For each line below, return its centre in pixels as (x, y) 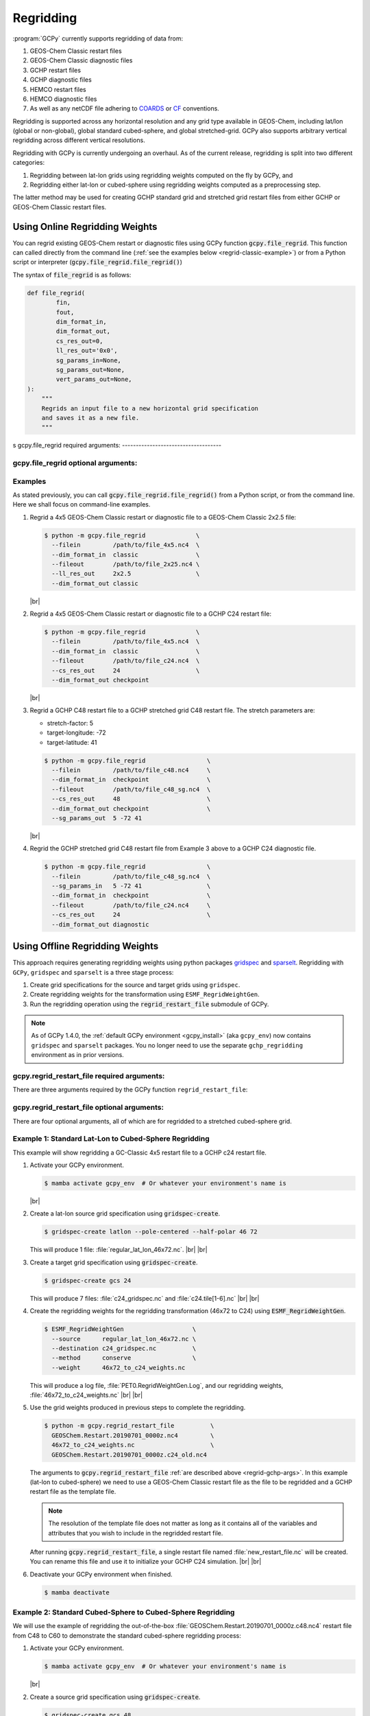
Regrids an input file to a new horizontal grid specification (150, 408)
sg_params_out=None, (90, 370)
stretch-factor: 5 (70, 723)
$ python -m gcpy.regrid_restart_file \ (129, 1426)
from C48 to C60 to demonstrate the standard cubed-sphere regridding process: (127, 1635)
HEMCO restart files (58, 89)
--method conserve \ (124, 1358)
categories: (28, 163)
